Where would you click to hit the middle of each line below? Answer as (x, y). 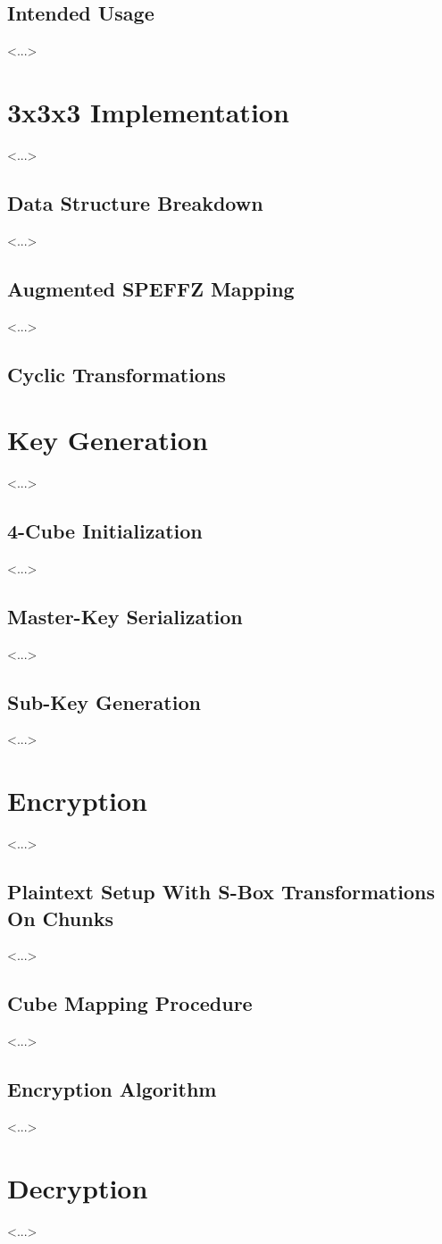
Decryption (78, 1187)
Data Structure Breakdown (135, 202)
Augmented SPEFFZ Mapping (151, 288)
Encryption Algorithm (112, 1089)
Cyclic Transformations (117, 374)
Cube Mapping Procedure (130, 1003)
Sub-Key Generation (104, 701)
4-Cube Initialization (105, 530)
